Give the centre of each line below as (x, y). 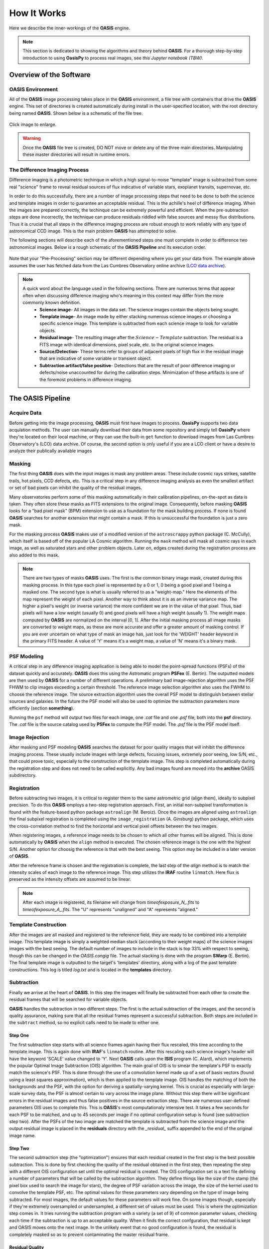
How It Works (38, 13)
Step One (19, 1035)
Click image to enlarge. (33, 124)
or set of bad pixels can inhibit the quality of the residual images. (75, 488)
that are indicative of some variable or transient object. (96, 358)
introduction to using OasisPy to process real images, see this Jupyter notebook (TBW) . (113, 58)
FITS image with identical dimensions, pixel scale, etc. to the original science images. (127, 344)
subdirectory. (23, 775)
